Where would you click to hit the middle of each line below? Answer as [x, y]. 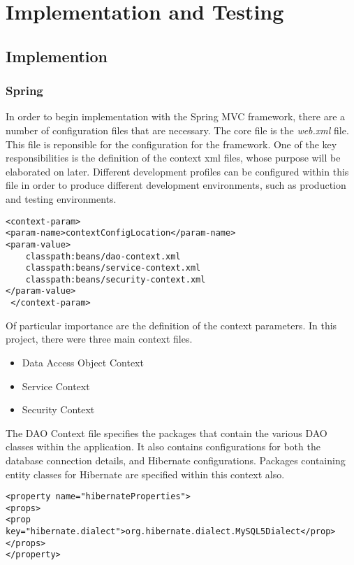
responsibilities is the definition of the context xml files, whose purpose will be [173, 158]
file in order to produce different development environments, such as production [176, 185]
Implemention [57, 56]
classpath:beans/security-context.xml [116, 279]
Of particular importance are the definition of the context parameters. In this [171, 325]
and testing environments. [61, 198]
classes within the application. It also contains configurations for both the [163, 446]
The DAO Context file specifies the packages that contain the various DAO [167, 432]
